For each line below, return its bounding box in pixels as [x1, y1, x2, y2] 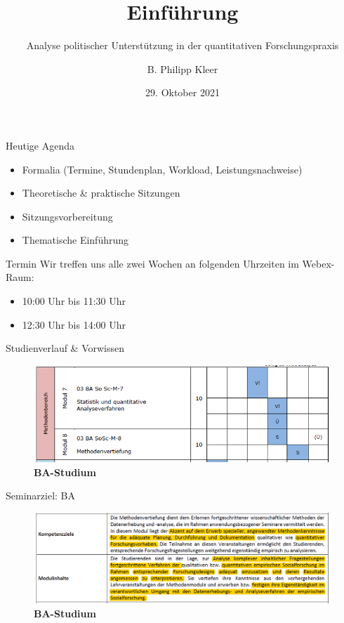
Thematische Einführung [22, 232, 129, 247]
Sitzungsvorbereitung [22, 209, 113, 223]
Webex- [302, 256, 335, 270]
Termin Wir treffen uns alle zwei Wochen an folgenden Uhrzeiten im [6, 256, 299, 270]
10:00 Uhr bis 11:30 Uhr [22, 294, 126, 308]
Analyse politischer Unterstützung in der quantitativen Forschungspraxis [26, 38, 339, 53]
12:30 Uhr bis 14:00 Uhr [22, 317, 126, 332]
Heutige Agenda [6, 138, 74, 152]
